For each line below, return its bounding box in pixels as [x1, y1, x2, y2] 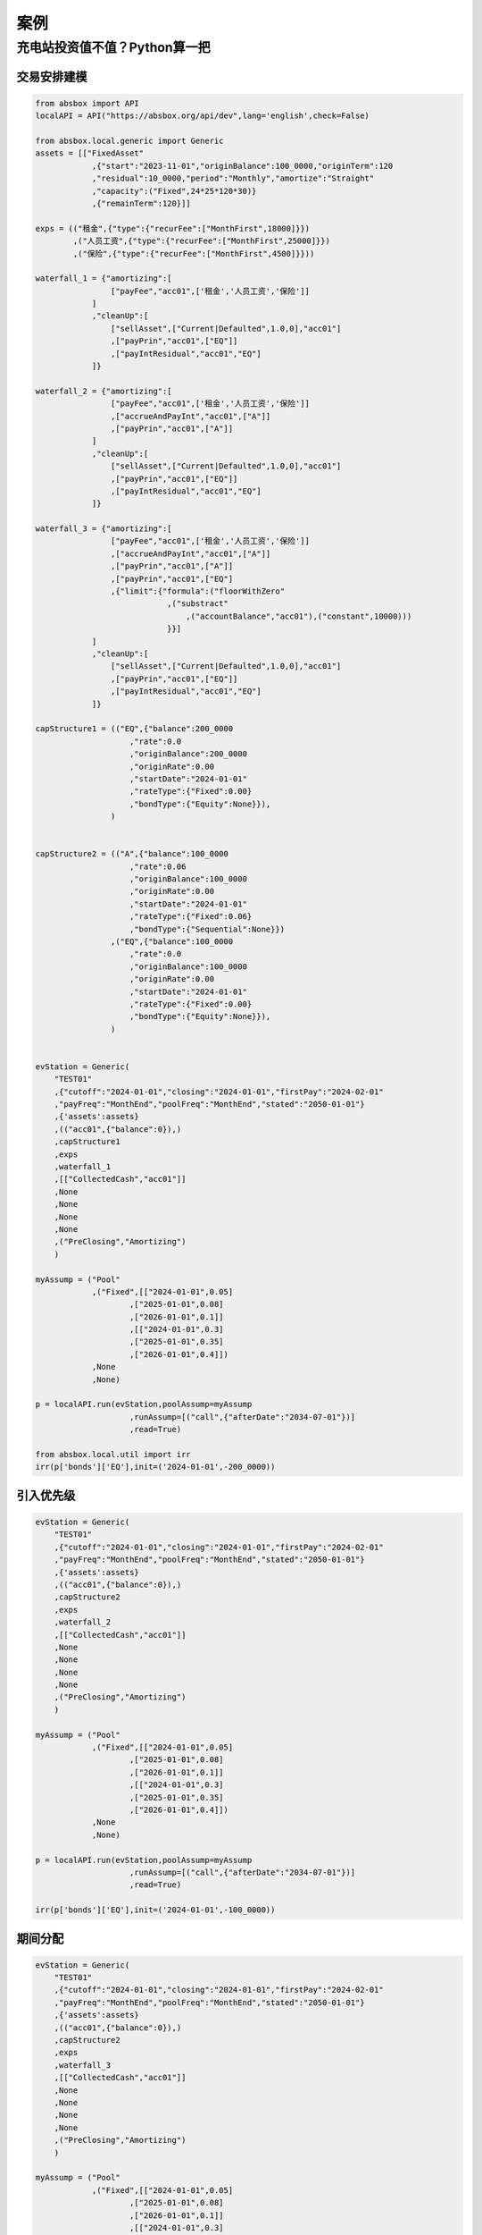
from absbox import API [35, 98, 140, 108]
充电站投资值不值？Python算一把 [16, 39, 211, 55]
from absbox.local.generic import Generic [35, 135, 224, 146]
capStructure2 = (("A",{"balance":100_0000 [35, 849, 229, 859]
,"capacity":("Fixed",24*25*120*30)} [91, 186, 257, 196]
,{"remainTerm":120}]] [91, 198, 191, 208]
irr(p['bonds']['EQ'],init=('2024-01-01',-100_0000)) [35, 1905, 276, 1915]
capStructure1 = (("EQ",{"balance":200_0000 [35, 724, 234, 734]
